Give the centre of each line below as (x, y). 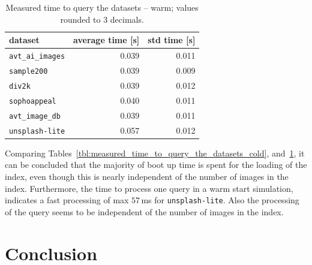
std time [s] (172, 40)
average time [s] (106, 40)
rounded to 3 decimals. (102, 19)
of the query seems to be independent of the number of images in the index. (144, 211)
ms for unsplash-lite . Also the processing (220, 200)
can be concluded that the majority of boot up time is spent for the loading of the (156, 165)
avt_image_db (35, 116)
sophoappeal (33, 101)
